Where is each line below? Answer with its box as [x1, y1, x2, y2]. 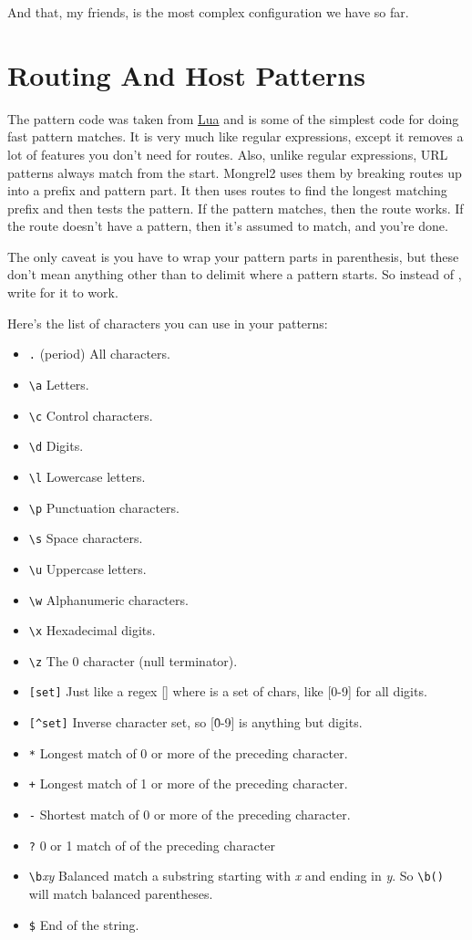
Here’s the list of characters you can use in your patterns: [7, 313, 328, 332]
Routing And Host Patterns [7, 56, 365, 93]
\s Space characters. [28, 528, 143, 548]
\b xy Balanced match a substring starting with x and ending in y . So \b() [28, 866, 444, 885]
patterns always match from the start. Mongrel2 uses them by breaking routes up [7, 162, 462, 182]
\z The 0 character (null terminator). [28, 651, 238, 670]
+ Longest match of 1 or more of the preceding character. [28, 774, 348, 793]
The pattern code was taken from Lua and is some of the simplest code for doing [7, 109, 459, 128]
